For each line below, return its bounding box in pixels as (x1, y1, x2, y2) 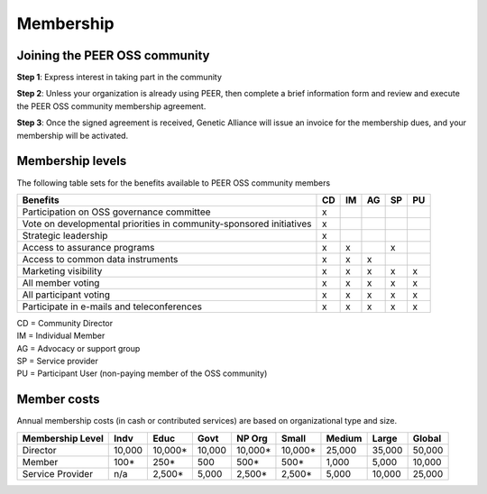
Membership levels (16, 153, 127, 169)
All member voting (22, 276, 100, 288)
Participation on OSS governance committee (22, 206, 211, 218)
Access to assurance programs (22, 241, 155, 253)
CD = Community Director (16, 317, 114, 328)
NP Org (235, 432, 268, 444)
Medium (326, 432, 363, 444)
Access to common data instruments (22, 252, 179, 265)
